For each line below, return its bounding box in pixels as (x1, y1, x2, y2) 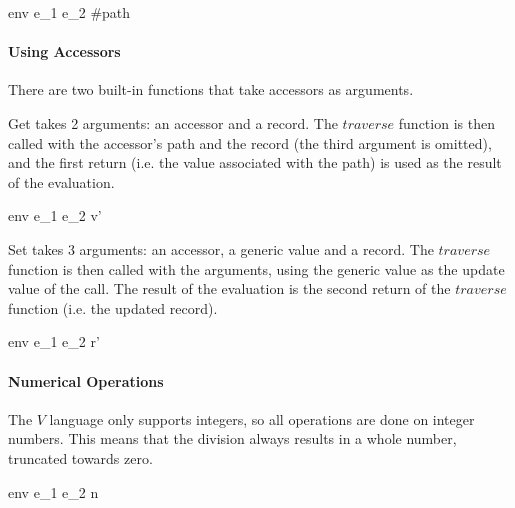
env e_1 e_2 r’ (8, 331, 100, 352)
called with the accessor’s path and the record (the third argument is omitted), (8, 132, 492, 153)
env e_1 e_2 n (8, 481, 99, 502)
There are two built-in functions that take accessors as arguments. (8, 79, 414, 100)
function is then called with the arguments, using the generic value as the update (8, 258, 505, 279)
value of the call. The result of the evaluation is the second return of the (8, 278, 451, 299)
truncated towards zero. (8, 447, 153, 468)
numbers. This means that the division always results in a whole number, (8, 428, 457, 449)
